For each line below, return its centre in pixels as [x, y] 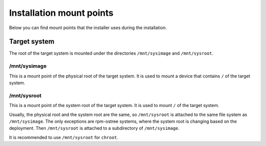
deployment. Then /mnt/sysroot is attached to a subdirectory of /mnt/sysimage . [94, 128]
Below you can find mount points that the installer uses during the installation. [88, 28]
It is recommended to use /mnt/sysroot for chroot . [64, 137]
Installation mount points [61, 13]
